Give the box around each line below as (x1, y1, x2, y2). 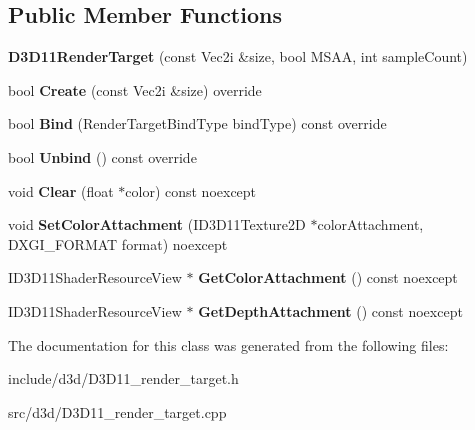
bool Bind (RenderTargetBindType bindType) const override (8, 113, 387, 134)
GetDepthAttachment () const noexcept (198, 300, 463, 321)
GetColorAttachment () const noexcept (198, 267, 458, 288)
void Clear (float (8, 180, 114, 201)
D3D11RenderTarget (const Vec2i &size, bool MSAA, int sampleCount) (8, 46, 468, 67)
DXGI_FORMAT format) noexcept (8, 233, 228, 254)
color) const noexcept (125, 180, 257, 201)
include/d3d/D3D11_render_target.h (8, 368, 239, 389)
